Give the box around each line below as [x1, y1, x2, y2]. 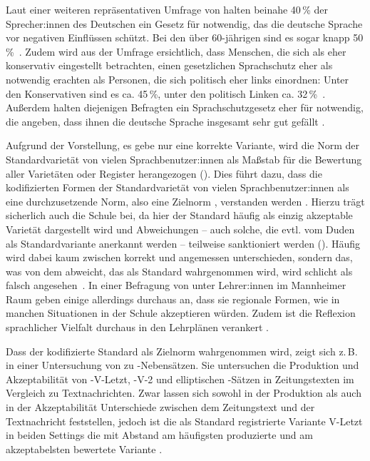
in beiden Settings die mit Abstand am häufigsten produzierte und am [6, 427, 313, 442]
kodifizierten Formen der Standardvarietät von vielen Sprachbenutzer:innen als [6, 180, 349, 195]
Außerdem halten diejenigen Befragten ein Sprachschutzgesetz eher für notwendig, [6, 100, 364, 115]
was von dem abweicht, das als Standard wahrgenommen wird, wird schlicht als [6, 263, 353, 278]
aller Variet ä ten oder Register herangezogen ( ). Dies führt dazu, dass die [6, 166, 322, 181]
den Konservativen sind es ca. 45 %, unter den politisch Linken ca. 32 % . [6, 86, 326, 101]
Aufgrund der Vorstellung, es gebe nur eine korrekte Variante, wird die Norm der [6, 138, 360, 153]
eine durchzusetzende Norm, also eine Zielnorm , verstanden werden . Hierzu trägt [6, 193, 365, 208]
